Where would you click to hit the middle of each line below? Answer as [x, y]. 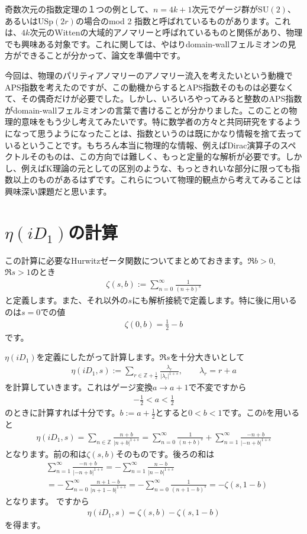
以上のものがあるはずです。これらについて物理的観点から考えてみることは [157, 179]
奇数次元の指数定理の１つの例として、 [79, 9]
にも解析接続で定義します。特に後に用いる [214, 300]
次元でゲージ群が [225, 9]
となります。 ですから [47, 501]
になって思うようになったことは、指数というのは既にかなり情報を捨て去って [153, 133]
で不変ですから [217, 387]
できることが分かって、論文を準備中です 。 [103, 55]
